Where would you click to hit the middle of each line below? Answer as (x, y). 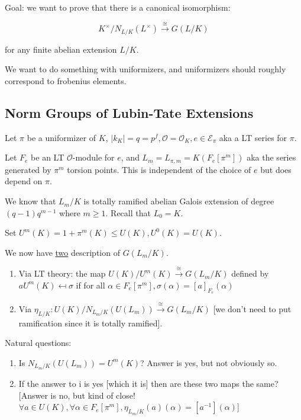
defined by (250, 273)
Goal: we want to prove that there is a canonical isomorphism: (118, 7)
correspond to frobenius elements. (66, 81)
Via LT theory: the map (62, 273)
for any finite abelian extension (61, 49)
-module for (93, 157)
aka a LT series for (253, 137)
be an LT (48, 157)
